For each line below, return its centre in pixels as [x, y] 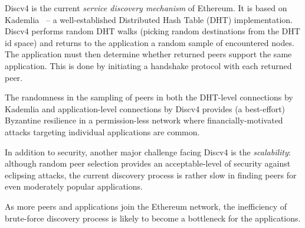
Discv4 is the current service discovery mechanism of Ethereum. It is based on [146, 8]
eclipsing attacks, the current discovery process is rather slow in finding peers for [151, 175]
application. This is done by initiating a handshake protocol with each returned [148, 65]
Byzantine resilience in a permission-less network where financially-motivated [144, 120]
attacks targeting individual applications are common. [102, 131]
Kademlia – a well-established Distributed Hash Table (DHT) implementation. [149, 19]
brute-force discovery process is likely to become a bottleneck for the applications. [153, 218]
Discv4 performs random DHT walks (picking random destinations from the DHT [152, 31]
